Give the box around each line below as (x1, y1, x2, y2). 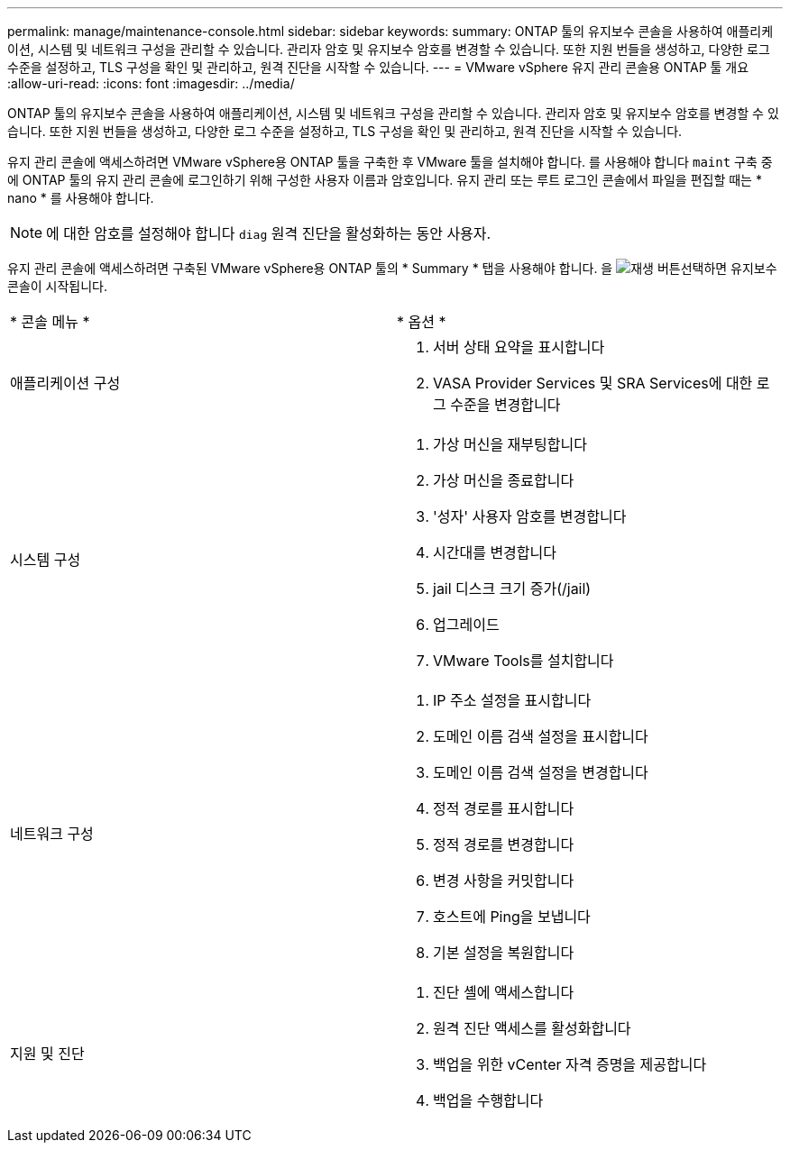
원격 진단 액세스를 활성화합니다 (433, 1019, 631, 1037)
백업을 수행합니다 (433, 1091, 544, 1109)
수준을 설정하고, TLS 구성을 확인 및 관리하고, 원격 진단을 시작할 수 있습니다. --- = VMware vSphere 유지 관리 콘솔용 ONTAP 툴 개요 (7, 59, 749, 75)
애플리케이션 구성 (10, 374, 121, 392)
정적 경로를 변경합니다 (433, 835, 574, 853)
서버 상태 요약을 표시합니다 (433, 338, 605, 356)
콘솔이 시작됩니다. (7, 278, 108, 294)
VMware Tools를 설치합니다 (433, 652, 614, 670)
